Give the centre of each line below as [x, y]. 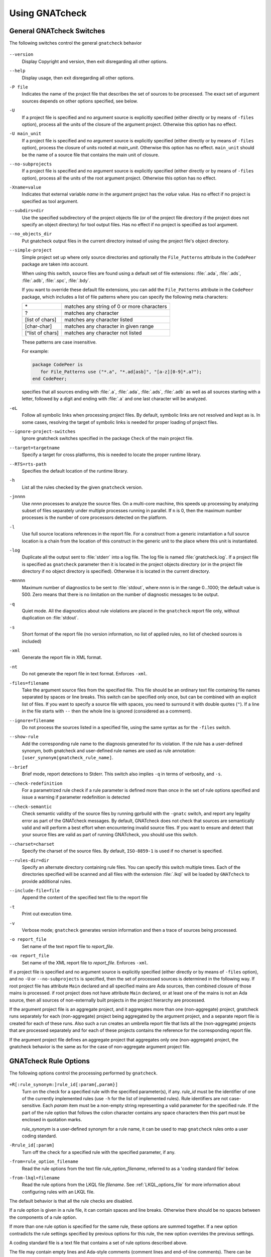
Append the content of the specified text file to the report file [85, 897]
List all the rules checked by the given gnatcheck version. [82, 487]
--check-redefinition [36, 783]
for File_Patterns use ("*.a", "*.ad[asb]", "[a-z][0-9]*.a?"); [121, 372]
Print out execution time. [47, 914]
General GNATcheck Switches [57, 31]
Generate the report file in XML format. [62, 657]
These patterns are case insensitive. [59, 342]
